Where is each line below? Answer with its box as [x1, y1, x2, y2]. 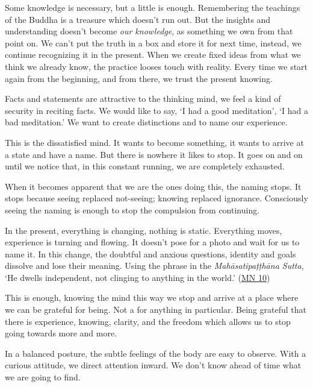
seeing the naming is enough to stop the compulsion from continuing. [5, 203, 260, 216]
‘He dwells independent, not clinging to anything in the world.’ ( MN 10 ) [5, 271, 270, 283]
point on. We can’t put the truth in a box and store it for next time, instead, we [5, 36, 302, 49]
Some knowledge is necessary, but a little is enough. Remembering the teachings [5, 1, 300, 13]
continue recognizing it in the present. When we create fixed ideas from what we [5, 48, 301, 61]
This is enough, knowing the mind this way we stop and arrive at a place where [5, 291, 299, 304]
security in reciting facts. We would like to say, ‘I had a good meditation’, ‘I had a [5, 104, 308, 116]
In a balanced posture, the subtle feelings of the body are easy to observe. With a [5, 347, 306, 359]
